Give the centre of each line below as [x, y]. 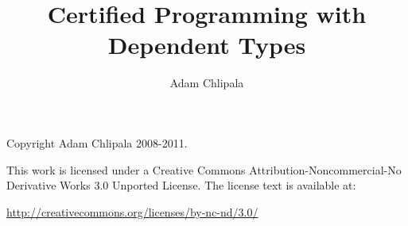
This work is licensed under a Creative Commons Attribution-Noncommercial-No [204, 169]
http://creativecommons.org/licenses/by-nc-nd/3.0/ [132, 211]
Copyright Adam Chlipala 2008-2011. [97, 142]
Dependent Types [207, 45]
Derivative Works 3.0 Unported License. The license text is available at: [181, 185]
